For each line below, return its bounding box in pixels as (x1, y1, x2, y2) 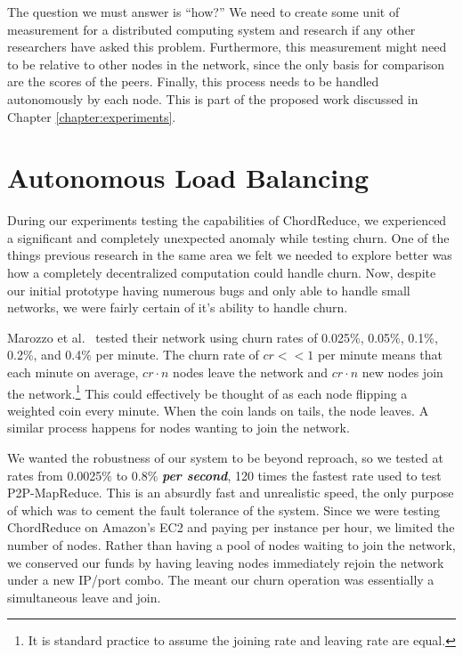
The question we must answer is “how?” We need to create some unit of (7, 3, 400, 20)
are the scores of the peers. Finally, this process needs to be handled (7, 72, 379, 91)
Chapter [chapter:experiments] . (7, 107, 176, 125)
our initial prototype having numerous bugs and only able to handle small (7, 280, 410, 299)
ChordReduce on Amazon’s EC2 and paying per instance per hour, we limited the (7, 518, 455, 537)
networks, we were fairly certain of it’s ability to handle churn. (7, 298, 348, 317)
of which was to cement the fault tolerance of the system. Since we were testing (7, 500, 441, 519)
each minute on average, (7, 363, 139, 382)
